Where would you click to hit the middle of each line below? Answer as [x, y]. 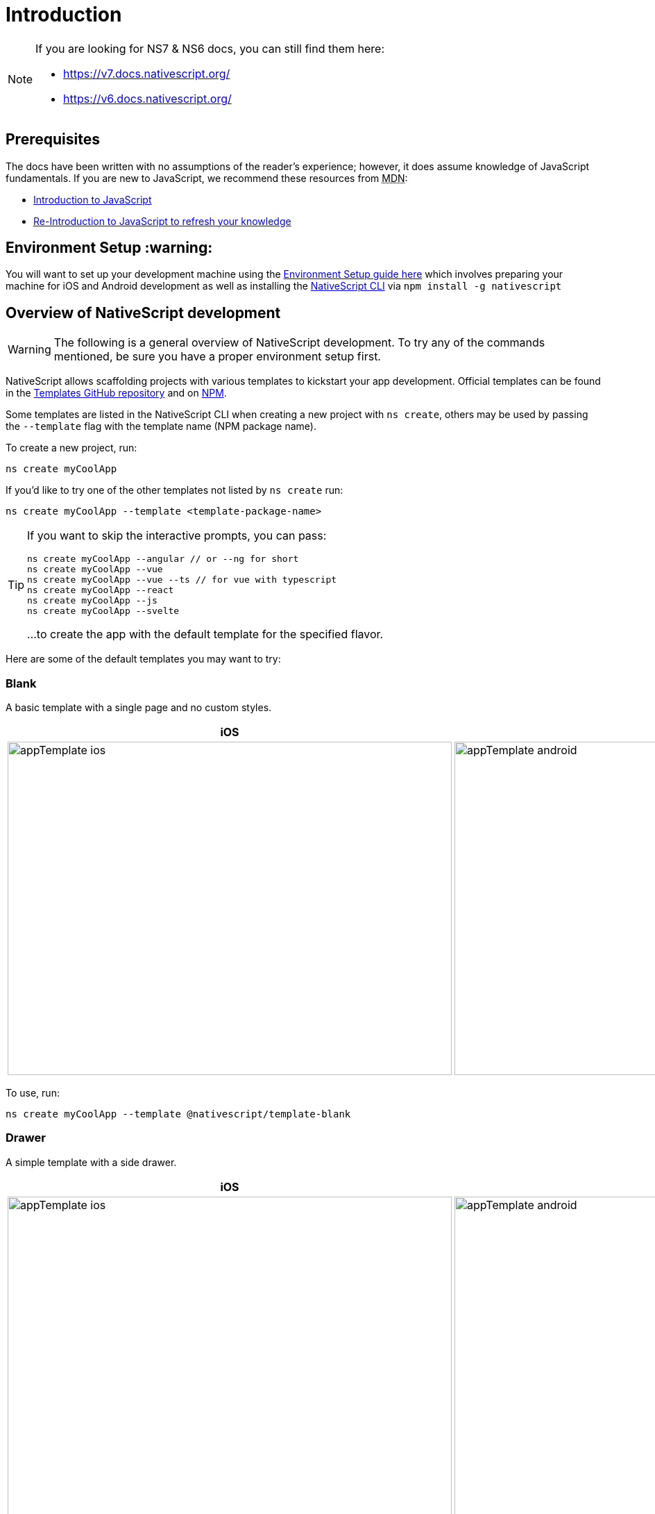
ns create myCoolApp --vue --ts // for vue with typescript [182, 580]
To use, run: [33, 1093]
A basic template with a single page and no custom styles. [139, 708]
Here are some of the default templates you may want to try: [143, 659]
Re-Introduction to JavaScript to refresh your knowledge [162, 221]
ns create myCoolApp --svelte [103, 611]
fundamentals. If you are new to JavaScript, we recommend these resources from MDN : [207, 178]
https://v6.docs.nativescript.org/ [147, 98]
